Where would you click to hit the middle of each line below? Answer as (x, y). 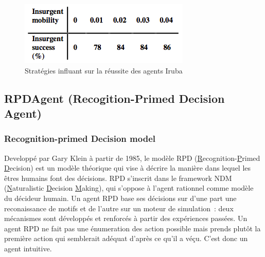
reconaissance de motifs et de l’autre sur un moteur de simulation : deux (119, 208)
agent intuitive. (28, 248)
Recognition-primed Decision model (80, 139)
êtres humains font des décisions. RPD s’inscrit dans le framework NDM (118, 178)
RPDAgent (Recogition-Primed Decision (114, 98)
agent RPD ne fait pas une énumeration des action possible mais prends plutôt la (132, 228)
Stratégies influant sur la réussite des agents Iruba (104, 70)
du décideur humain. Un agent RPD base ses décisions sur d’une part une (120, 198)
